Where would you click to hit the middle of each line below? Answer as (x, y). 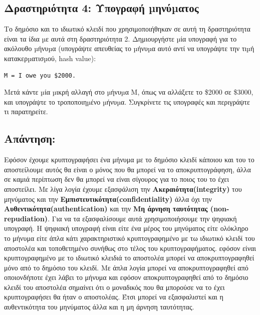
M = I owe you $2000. (40, 75)
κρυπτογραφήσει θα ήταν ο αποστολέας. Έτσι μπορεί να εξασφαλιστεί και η (114, 297)
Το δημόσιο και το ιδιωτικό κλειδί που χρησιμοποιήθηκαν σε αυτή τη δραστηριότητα (127, 29)
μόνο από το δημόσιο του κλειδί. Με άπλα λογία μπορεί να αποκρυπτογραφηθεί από (126, 267)
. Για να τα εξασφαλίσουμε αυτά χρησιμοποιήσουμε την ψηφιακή (142, 218)
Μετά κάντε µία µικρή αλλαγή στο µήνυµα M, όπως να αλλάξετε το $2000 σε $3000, (129, 92)
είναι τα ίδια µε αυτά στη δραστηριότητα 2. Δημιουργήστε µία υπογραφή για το (120, 38)
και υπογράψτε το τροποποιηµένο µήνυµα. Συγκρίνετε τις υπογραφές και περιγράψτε (127, 101)
